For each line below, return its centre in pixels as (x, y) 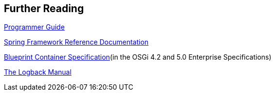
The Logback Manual (38, 72)
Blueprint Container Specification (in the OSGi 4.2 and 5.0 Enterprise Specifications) (138, 57)
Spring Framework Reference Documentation (76, 42)
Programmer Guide (34, 27)
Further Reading (44, 8)
